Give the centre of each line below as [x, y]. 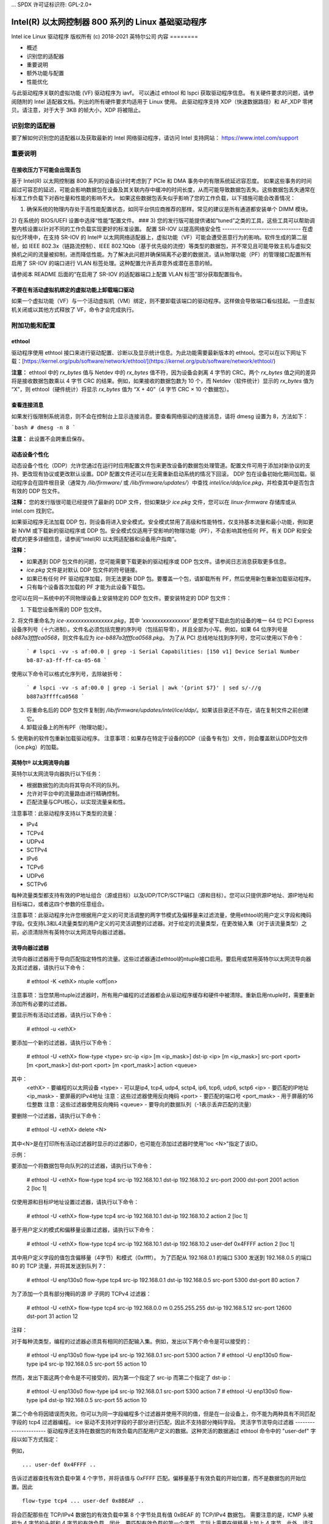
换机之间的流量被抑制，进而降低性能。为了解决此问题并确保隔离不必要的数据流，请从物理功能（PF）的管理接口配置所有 [161, 255]
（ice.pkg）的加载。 [37, 747]
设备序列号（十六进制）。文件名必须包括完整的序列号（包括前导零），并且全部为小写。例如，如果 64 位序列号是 [150, 629]
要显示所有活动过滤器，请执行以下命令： [62, 1015]
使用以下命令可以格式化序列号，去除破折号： [67, 674]
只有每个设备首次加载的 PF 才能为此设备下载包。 [87, 587]
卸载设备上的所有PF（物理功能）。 [69, 727]
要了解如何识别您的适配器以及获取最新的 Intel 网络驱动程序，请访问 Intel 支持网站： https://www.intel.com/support [155, 138]
